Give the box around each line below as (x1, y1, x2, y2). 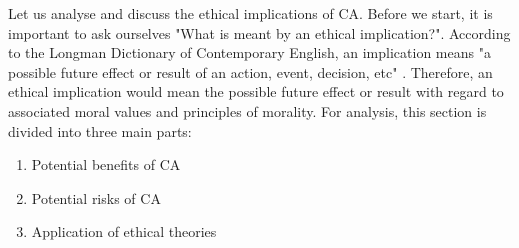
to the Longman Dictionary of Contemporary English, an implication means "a (8, 42, 491, 63)
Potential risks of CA (31, 187, 161, 208)
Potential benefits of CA (31, 154, 181, 175)
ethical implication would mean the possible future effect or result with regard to (8, 81, 504, 102)
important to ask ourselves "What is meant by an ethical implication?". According (8, 22, 511, 43)
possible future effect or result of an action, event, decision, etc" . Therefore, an (8, 61, 493, 82)
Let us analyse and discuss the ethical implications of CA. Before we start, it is (8, 3, 493, 23)
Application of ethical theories (31, 221, 217, 242)
